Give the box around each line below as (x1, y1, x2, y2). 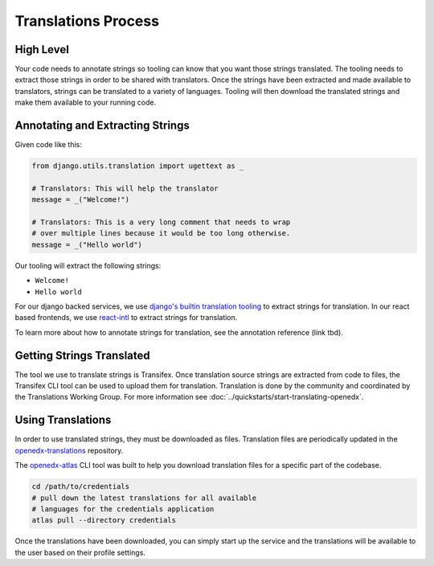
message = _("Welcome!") (31, 195, 130, 204)
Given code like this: (14, 140, 82, 150)
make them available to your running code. (14, 97, 157, 108)
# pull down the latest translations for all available (31, 493, 257, 502)
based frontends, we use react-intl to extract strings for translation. (14, 313, 238, 322)
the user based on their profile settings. (14, 548, 146, 557)
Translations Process (14, 12, 160, 30)
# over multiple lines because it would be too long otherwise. (31, 229, 291, 238)
